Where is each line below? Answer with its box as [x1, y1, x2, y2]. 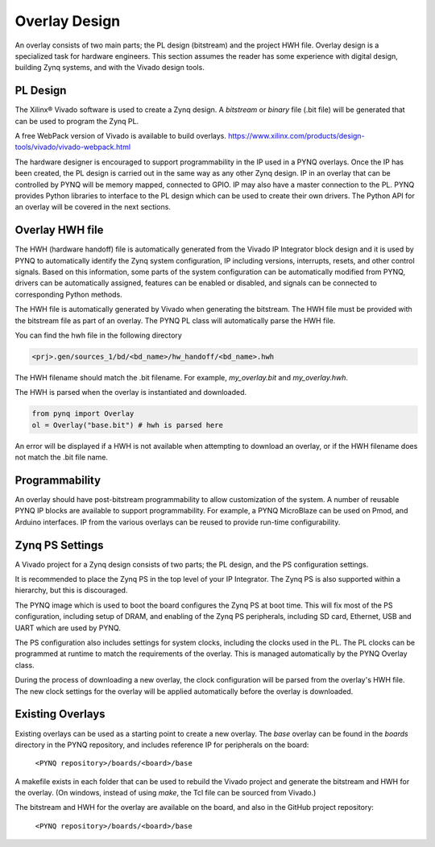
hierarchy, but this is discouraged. [14, 585, 128, 596]
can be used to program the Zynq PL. [14, 116, 139, 126]
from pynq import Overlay [31, 409, 135, 418]
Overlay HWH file [14, 223, 104, 237]
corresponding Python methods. [14, 289, 122, 299]
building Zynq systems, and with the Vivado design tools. [14, 63, 205, 73]
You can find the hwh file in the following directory [14, 330, 183, 340]
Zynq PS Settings [14, 538, 104, 552]
